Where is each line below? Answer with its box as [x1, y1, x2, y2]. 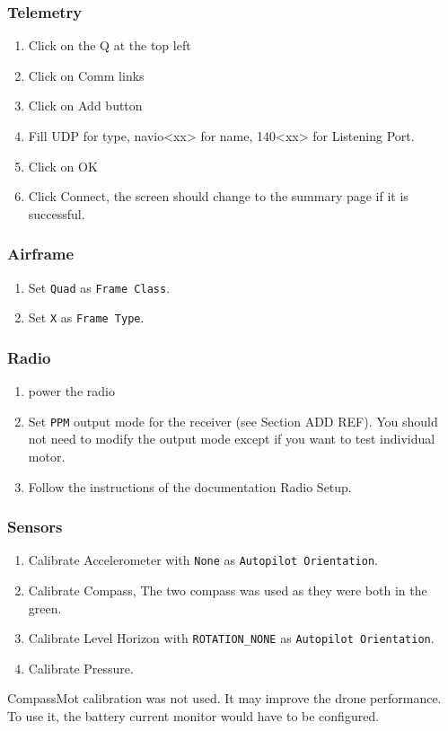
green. [28, 598, 62, 617]
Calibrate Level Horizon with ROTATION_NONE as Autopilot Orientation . [28, 629, 435, 647]
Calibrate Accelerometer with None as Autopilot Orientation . [28, 550, 378, 569]
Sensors [7, 515, 63, 538]
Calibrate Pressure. [28, 658, 134, 677]
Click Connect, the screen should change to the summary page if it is [28, 187, 408, 206]
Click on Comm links [28, 66, 145, 84]
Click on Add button [28, 96, 143, 115]
